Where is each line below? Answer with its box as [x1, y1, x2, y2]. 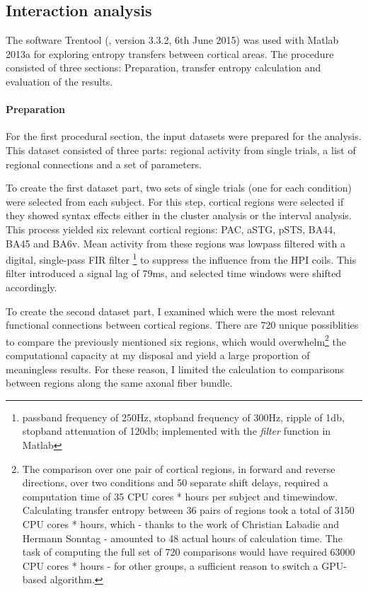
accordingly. [6, 279, 57, 294]
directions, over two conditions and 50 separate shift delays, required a [22, 475, 328, 490]
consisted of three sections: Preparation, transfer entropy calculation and [6, 60, 321, 75]
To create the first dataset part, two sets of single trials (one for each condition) [6, 180, 352, 195]
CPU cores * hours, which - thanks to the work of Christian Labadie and [22, 516, 340, 531]
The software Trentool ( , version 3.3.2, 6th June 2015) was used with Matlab [6, 33, 339, 47]
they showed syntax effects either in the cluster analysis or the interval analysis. [6, 208, 352, 223]
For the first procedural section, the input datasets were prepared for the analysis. [6, 129, 362, 144]
